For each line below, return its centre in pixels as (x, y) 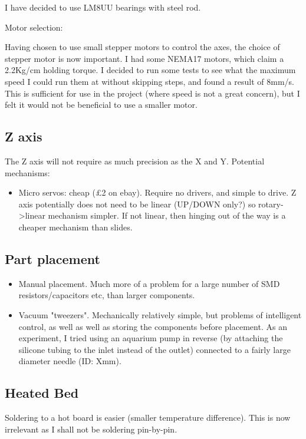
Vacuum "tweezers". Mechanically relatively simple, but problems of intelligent (160, 314)
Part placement (52, 258)
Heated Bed (42, 393)
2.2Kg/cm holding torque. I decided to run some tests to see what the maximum (150, 70)
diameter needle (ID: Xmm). (70, 361)
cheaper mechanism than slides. (75, 227)
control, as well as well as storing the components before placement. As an (153, 326)
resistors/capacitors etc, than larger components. (107, 295)
